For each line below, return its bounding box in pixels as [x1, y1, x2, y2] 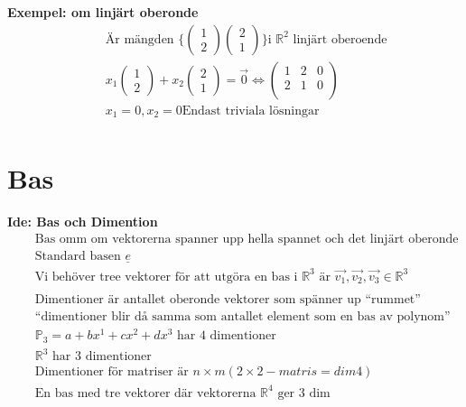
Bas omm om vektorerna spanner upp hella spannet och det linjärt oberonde [34, 232, 459, 245]
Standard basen [34, 249, 121, 263]
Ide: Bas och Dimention [7, 212, 158, 231]
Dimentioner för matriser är [34, 365, 189, 379]
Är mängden [105, 32, 174, 46]
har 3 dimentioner [52, 350, 152, 364]
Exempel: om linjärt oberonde [7, 3, 199, 21]
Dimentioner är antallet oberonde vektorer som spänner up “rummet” [34, 293, 421, 307]
